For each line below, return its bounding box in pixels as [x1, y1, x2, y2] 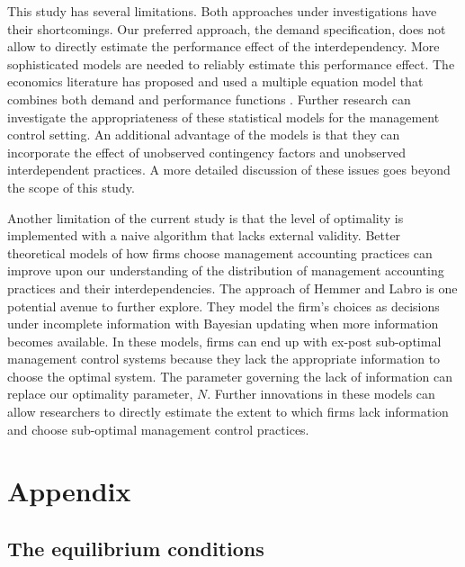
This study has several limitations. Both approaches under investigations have [7, 2, 437, 20]
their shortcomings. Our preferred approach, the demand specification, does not [7, 19, 446, 38]
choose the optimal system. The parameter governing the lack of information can [7, 366, 453, 385]
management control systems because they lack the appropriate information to [7, 349, 441, 368]
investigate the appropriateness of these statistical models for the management [7, 107, 440, 126]
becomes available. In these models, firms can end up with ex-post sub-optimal [7, 331, 442, 350]
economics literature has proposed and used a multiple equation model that [7, 72, 424, 91]
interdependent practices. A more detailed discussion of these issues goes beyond [7, 160, 451, 179]
